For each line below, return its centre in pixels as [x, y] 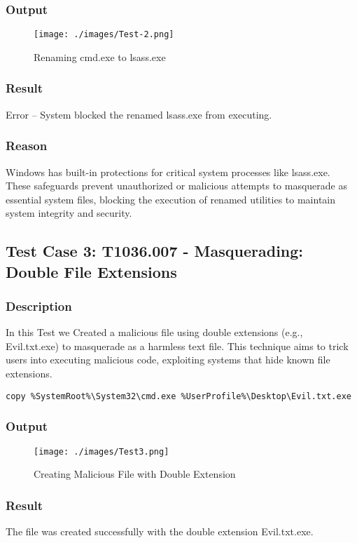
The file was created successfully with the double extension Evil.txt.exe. [160, 531]
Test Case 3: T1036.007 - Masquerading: [155, 251]
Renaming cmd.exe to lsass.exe [100, 56]
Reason [27, 146]
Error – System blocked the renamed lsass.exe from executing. [139, 114]
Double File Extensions [91, 271]
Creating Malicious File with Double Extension [135, 474]
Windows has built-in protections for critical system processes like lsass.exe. [168, 172]
